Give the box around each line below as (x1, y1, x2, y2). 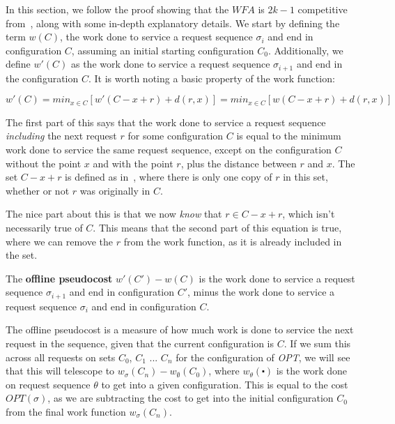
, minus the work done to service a (187, 285, 335, 299)
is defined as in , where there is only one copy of (65, 169, 272, 184)
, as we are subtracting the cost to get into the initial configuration (47, 391, 334, 405)
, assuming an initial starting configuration (71, 43, 254, 57)
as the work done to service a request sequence (70, 56, 270, 71)
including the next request (6, 128, 117, 143)
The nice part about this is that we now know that (6, 206, 222, 221)
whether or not (6, 183, 70, 197)
